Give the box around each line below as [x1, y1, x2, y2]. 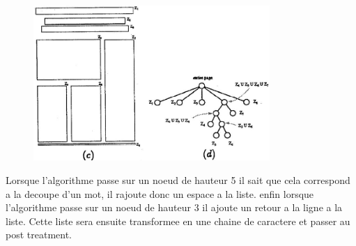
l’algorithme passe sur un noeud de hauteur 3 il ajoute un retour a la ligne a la [6, 200, 343, 215]
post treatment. [6, 227, 72, 242]
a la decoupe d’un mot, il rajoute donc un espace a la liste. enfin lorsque [6, 186, 314, 201]
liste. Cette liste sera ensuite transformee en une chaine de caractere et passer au [6, 213, 350, 228]
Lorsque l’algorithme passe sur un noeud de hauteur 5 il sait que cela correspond [6, 172, 350, 187]
